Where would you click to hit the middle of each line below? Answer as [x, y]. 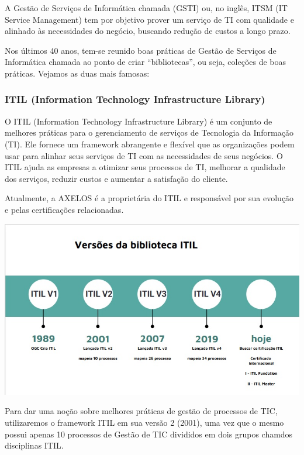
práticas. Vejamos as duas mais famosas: [77, 73]
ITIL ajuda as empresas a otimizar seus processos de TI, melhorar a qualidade [145, 167]
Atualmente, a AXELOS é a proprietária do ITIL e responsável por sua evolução [149, 198]
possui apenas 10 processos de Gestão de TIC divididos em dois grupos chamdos [149, 434]
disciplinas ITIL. [34, 445]
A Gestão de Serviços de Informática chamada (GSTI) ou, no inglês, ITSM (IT [146, 8]
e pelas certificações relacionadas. [64, 209]
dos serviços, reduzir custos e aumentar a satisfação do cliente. [116, 178]
